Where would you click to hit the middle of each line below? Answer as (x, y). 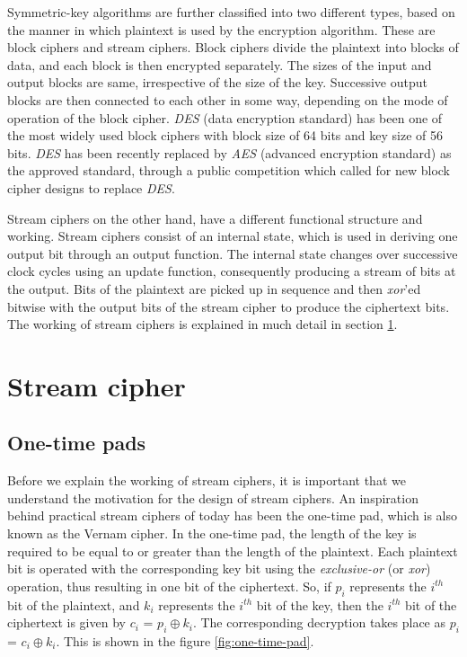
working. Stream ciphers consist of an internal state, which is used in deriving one (233, 236)
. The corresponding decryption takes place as (319, 622)
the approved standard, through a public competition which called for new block (229, 170)
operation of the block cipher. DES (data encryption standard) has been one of (225, 117)
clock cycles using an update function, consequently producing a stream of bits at (232, 271)
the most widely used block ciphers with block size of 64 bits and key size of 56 (225, 135)
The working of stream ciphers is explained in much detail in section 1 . (203, 324)
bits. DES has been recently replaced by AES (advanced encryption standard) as (229, 152)
